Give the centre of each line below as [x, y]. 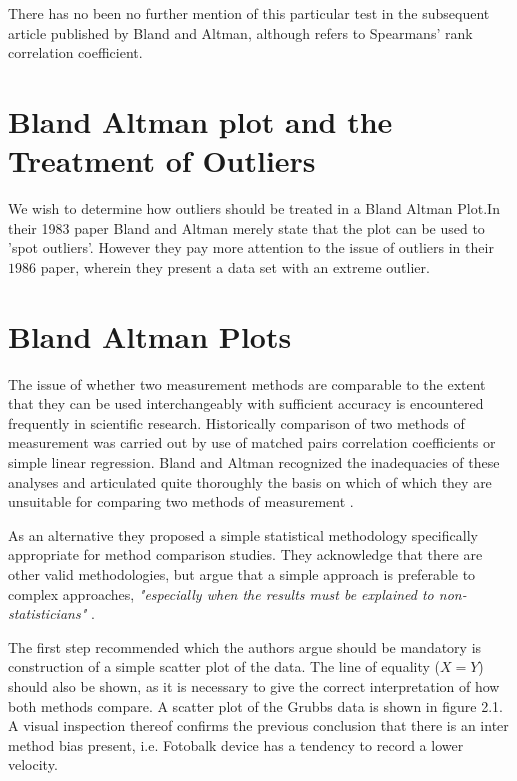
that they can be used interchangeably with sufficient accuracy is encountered [246, 403]
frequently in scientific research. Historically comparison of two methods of [236, 422]
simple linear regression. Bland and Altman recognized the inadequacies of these [254, 461]
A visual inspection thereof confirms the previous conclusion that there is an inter [258, 725]
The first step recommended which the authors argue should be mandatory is [245, 646]
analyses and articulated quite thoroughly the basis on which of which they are [250, 481]
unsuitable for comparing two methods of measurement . [181, 501]
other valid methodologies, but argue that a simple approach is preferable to [242, 573]
